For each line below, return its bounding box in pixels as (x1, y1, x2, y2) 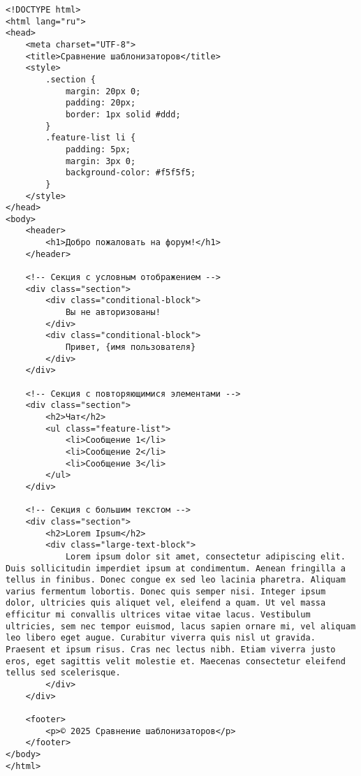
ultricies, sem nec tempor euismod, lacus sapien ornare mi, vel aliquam (6, 621, 356, 631)
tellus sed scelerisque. (6, 668, 121, 678)
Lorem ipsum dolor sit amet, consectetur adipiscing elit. (65, 551, 346, 562)
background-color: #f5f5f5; (65, 168, 196, 178)
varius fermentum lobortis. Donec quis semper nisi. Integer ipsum (6, 586, 326, 596)
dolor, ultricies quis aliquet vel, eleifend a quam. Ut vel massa (6, 598, 326, 608)
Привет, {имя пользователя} (65, 342, 196, 353)
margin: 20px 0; (65, 86, 141, 96)
